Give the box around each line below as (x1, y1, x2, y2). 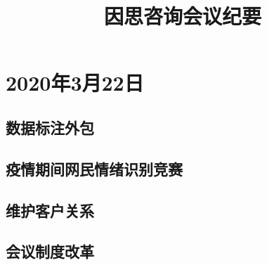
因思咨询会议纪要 (103, 1, 261, 30)
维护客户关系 (6, 199, 94, 221)
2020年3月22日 (6, 68, 144, 97)
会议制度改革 (6, 240, 94, 262)
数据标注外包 (6, 116, 94, 138)
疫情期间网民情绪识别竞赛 (6, 157, 183, 179)
